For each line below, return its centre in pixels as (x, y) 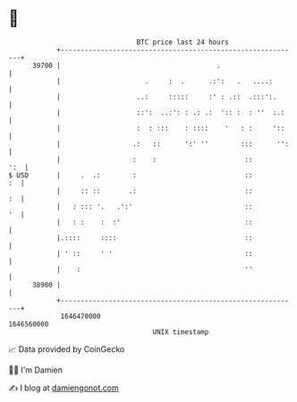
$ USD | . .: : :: (131, 175)
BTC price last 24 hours (182, 42)
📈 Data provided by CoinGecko (67, 349)
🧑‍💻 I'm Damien (36, 370)
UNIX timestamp (181, 332)
